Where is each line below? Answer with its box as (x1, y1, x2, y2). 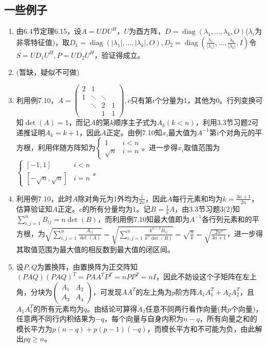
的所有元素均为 (33, 303, 84, 314)
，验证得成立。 (94, 49, 145, 60)
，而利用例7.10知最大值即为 (98, 213, 190, 224)
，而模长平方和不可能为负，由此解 (147, 323, 262, 334)
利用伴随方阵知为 (37, 142, 96, 153)
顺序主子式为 (113, 117, 157, 128)
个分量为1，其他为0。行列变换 (155, 94, 256, 105)
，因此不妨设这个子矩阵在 (156, 271, 242, 282)
